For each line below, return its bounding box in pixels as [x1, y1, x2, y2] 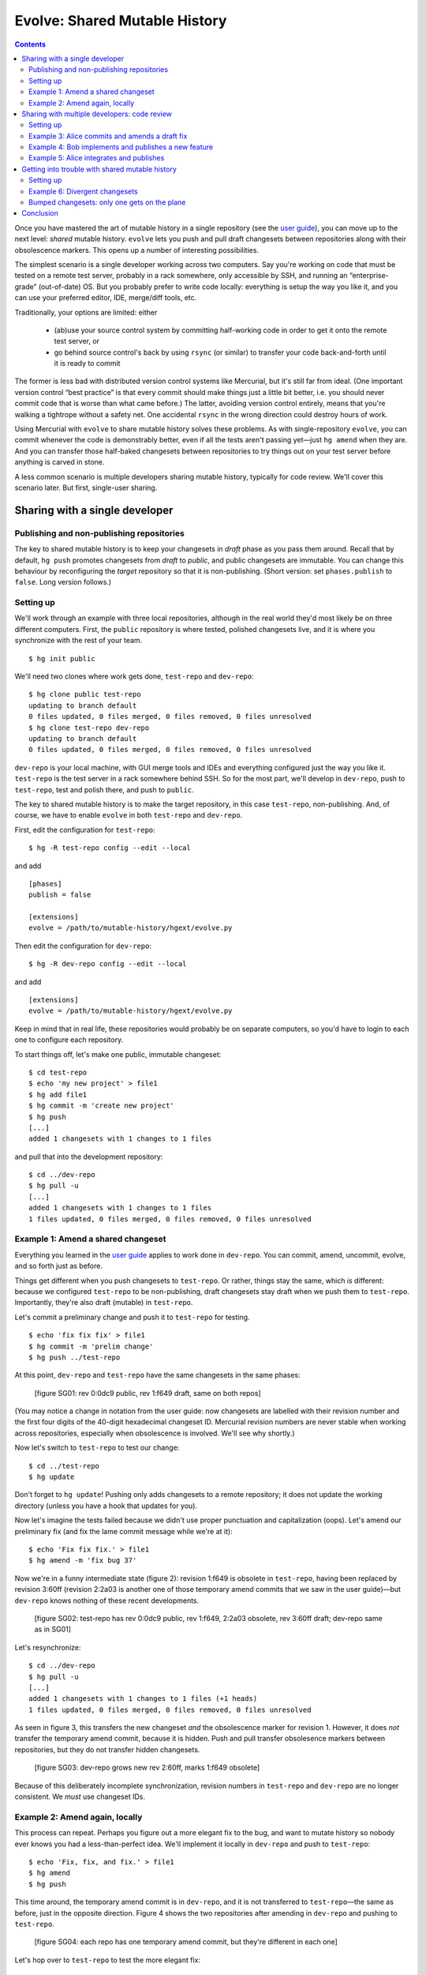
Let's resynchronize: [14, 1642, 82, 1652]
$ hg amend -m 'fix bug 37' [28, 1556, 137, 1565]
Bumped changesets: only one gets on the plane [28, 197, 186, 207]
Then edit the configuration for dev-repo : [14, 941, 151, 950]
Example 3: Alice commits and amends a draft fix [28, 131, 188, 141]
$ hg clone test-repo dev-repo [28, 723, 150, 732]
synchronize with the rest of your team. [14, 636, 143, 645]
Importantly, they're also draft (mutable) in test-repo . [14, 1298, 193, 1307]
